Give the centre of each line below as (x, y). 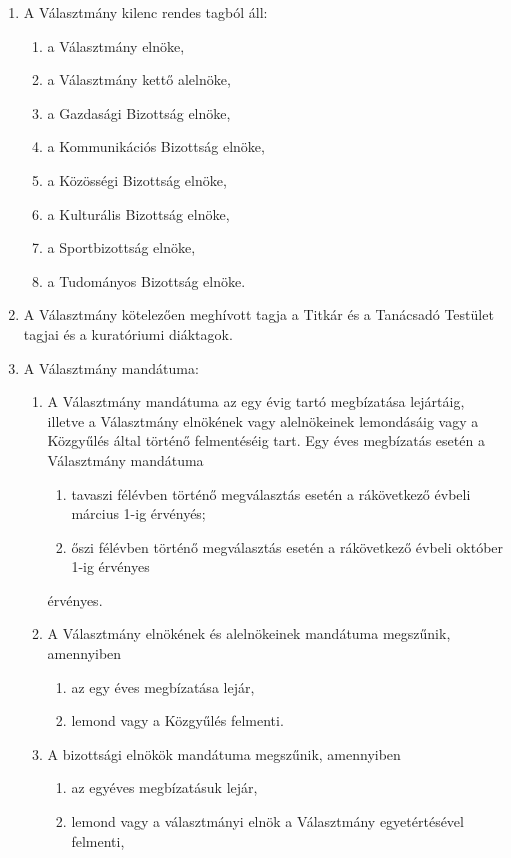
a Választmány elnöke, (116, 45)
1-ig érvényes (110, 566)
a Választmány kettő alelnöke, (139, 79)
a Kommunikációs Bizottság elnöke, (156, 146)
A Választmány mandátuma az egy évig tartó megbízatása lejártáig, (256, 401)
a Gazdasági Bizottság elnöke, (139, 112)
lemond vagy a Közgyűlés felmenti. (177, 720)
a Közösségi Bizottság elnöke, (137, 179)
